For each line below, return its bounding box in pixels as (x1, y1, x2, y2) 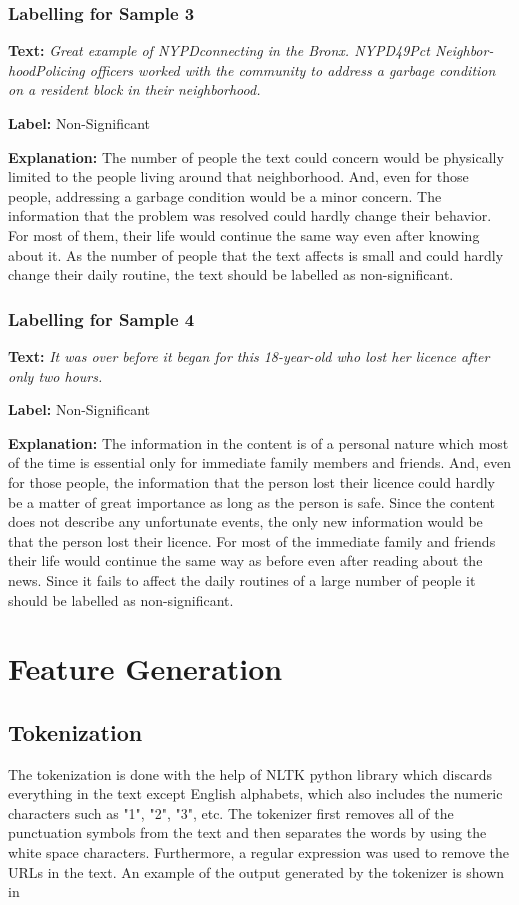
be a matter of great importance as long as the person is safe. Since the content (8, 491, 495, 512)
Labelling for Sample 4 (8, 306, 195, 331)
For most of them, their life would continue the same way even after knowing (8, 224, 480, 245)
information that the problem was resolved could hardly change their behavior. (8, 205, 492, 226)
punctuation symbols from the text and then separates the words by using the (8, 822, 487, 843)
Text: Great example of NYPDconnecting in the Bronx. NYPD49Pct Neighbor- (8, 40, 494, 61)
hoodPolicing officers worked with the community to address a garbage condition (8, 59, 496, 80)
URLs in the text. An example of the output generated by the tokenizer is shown (8, 861, 505, 882)
